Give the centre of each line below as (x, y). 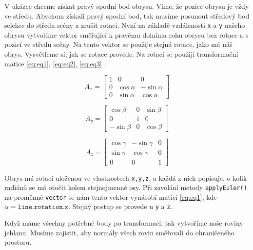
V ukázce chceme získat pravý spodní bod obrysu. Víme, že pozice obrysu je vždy (127, 6)
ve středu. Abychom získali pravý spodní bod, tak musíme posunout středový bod (127, 15)
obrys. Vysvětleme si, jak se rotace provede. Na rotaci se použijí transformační (121, 54)
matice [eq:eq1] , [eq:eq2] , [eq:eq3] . (55, 63)
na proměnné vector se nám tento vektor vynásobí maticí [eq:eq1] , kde (111, 197)
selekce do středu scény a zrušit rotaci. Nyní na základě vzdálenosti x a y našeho (125, 25)
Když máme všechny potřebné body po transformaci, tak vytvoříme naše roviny (124, 223)
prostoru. (18, 242)
